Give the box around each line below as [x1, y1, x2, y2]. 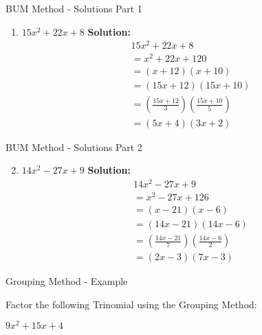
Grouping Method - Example [6, 274, 128, 288]
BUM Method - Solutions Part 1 [6, 1, 142, 15]
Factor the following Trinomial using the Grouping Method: [6, 297, 257, 311]
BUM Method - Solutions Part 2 [6, 139, 142, 154]
